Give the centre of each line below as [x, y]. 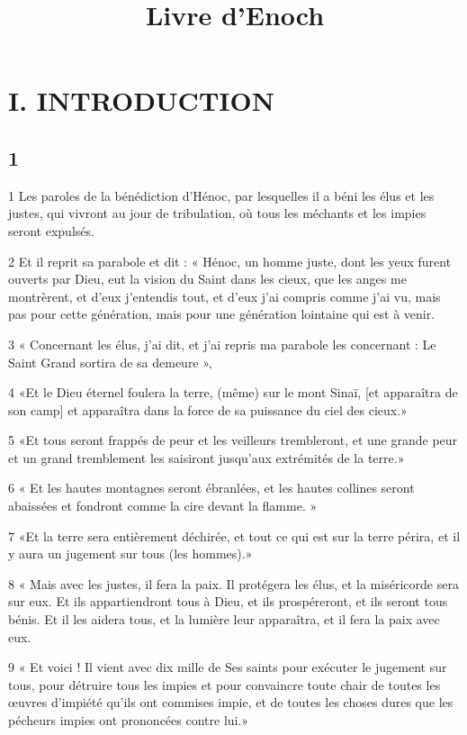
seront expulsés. [51, 230]
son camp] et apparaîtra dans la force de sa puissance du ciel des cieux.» [208, 409]
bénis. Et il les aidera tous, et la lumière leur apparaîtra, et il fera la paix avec [224, 619]
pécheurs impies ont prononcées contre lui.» [129, 720]
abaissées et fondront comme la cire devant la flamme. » [163, 506]
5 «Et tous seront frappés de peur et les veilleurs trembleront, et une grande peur [233, 440]
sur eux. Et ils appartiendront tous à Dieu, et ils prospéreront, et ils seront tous [228, 601]
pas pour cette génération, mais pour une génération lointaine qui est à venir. [222, 314]
